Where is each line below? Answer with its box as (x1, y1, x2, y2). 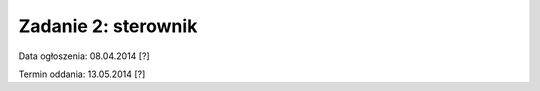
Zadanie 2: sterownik (18, 15, 198, 37)
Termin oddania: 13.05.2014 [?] (18, 68, 146, 80)
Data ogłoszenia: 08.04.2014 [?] (18, 50, 150, 62)
